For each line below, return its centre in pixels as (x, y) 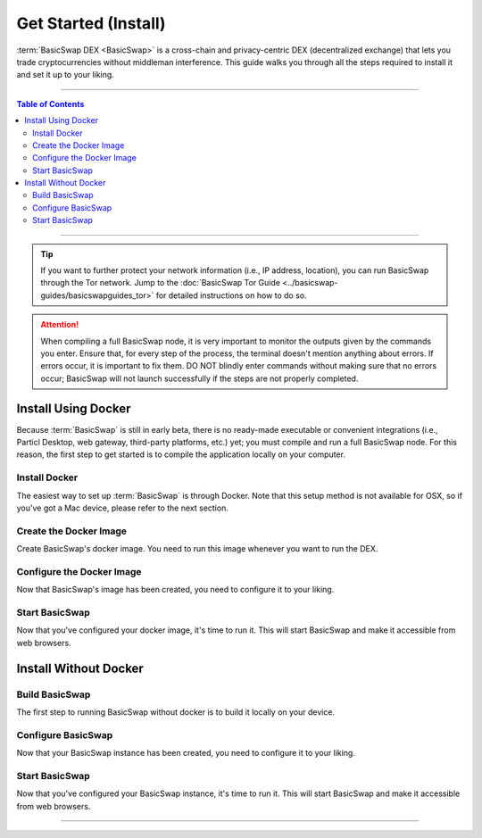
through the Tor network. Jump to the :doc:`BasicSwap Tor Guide (161, 283)
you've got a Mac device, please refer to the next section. (123, 508)
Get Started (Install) (91, 23)
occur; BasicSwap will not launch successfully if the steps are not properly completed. (199, 378)
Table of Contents (50, 104)
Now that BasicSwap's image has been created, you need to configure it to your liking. (175, 590)
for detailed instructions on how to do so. (231, 295)
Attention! (60, 325)
